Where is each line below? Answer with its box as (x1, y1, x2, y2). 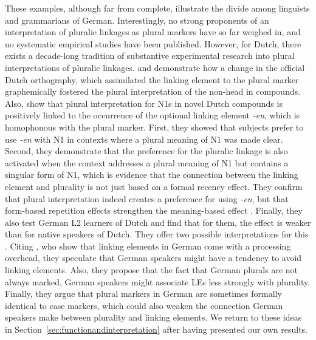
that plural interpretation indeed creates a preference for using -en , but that (5, 192, 289, 205)
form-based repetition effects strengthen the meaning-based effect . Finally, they (5, 204, 303, 217)
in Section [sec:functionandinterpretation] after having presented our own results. (5, 323, 308, 336)
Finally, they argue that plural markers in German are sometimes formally (5, 287, 282, 300)
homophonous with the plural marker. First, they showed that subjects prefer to (5, 120, 304, 133)
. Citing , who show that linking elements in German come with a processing (5, 239, 291, 252)
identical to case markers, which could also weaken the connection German (5, 299, 283, 311)
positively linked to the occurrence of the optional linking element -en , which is (5, 109, 300, 121)
